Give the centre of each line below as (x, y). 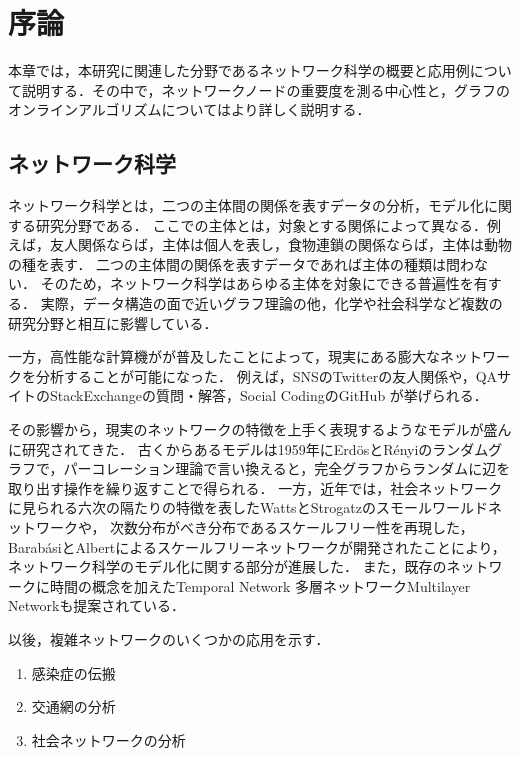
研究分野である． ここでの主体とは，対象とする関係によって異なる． (261, 224)
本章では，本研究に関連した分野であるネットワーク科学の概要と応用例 (239, 70)
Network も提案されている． (96, 605)
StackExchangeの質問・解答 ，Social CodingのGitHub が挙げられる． (268, 395)
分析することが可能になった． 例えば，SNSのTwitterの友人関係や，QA (266, 375)
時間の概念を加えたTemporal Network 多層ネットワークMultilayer (260, 585)
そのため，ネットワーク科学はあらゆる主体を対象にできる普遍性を (257, 283)
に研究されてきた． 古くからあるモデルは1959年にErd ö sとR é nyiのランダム (248, 448)
